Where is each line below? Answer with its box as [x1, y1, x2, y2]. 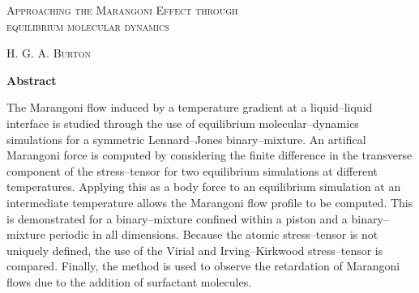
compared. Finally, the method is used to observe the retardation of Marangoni [6, 257, 400, 274]
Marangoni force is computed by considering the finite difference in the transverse [6, 146, 413, 163]
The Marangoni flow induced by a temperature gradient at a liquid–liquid [6, 99, 373, 116]
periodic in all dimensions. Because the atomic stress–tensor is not [49, 226, 378, 243]
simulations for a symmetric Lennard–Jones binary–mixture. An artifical [6, 130, 366, 147]
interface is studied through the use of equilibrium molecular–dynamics [6, 114, 359, 131]
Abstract [6, 71, 57, 88]
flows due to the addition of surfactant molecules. [6, 273, 252, 290]
